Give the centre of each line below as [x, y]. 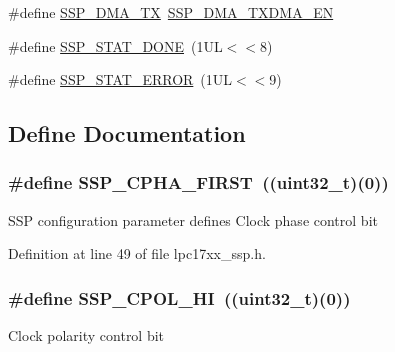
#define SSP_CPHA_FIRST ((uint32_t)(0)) [198, 182]
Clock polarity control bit [86, 335]
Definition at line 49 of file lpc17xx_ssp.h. [137, 253]
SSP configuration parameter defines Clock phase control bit [193, 219]
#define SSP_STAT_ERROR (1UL [120, 79]
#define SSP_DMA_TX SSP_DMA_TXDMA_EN [171, 12]
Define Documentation [127, 133]
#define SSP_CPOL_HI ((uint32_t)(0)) [179, 297]
